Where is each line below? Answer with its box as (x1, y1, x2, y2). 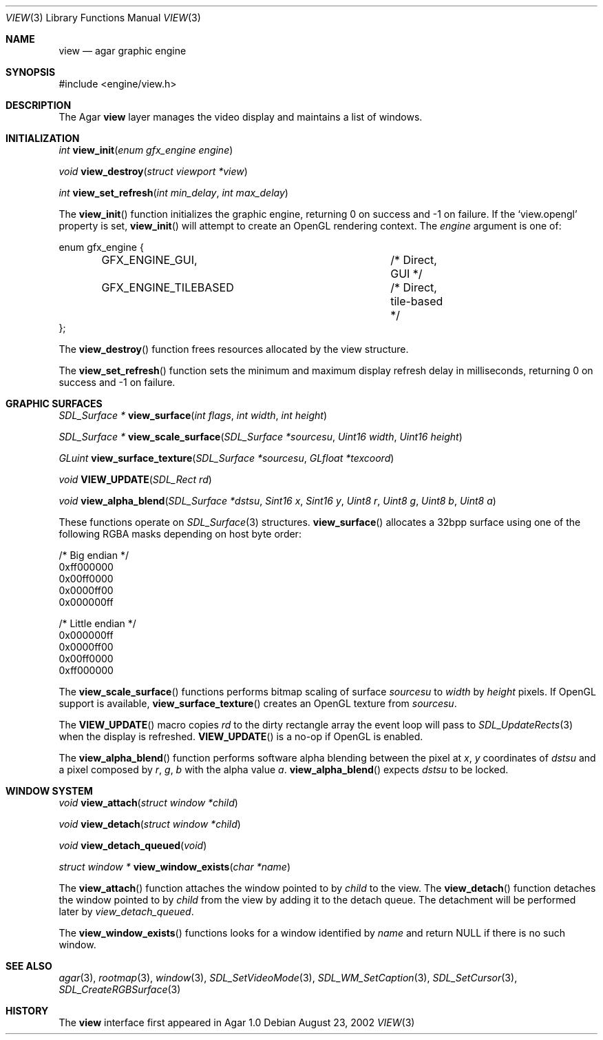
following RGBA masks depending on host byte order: (59, 528, 301, 540)
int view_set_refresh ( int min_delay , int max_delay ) (59, 187, 288, 198)
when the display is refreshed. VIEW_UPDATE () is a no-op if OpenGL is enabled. (59, 731, 423, 742)
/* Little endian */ (59, 618, 136, 629)
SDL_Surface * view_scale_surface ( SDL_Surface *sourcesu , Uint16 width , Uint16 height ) (59, 431, 463, 442)
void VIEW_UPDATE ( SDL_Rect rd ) (59, 473, 212, 485)
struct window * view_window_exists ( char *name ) (59, 861, 290, 873)
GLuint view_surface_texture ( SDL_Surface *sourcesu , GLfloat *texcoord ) (59, 452, 394, 464)
